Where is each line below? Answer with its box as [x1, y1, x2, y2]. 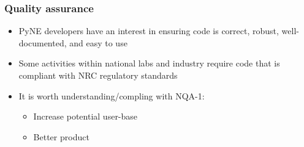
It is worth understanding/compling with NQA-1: [18, 89, 205, 102]
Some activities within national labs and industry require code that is [18, 57, 280, 70]
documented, [18, 36, 67, 49]
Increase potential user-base [33, 110, 138, 123]
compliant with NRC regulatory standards [18, 69, 178, 81]
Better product [33, 130, 89, 143]
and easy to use [69, 36, 127, 49]
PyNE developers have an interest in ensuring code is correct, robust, [18, 24, 279, 37]
